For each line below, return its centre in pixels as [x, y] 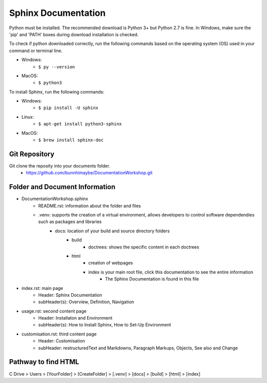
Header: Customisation [62, 341]
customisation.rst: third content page [59, 334]
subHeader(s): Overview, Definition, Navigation [86, 302]
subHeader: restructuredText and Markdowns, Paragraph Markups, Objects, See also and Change [138, 348]
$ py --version [57, 67]
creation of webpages [111, 263]
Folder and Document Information [62, 187]
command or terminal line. [36, 51]
